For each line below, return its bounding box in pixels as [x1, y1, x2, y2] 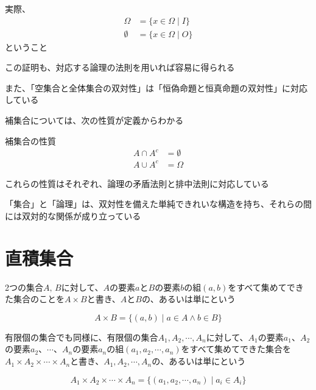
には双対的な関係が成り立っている [5, 209, 141, 222]
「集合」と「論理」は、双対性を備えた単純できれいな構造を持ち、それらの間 [5, 197, 312, 210]
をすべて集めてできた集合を [181, 342, 291, 355]
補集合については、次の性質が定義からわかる [5, 114, 184, 127]
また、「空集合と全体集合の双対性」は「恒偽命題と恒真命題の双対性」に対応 [5, 81, 307, 94]
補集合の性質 [5, 134, 56, 147]
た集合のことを [5, 292, 65, 305]
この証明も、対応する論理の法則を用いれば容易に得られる [5, 61, 235, 74]
